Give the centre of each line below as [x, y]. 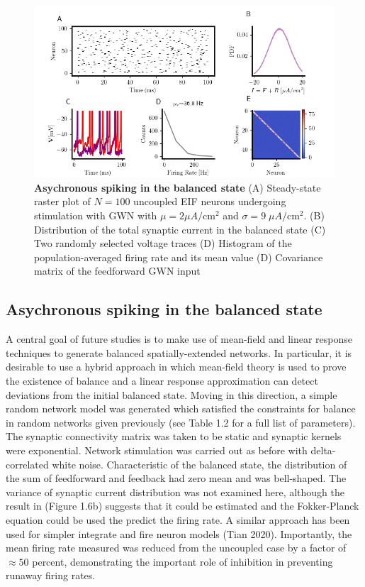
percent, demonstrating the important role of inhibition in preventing [182, 561]
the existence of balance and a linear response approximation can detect [162, 381]
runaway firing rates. [51, 575]
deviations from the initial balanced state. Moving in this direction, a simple [172, 394]
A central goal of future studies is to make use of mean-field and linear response [179, 339]
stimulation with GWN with [96, 215]
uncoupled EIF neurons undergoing [210, 201]
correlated [27, 464]
